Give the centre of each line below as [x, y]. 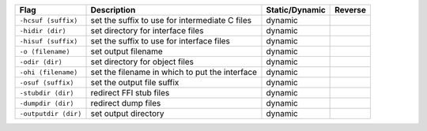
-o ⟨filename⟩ [45, 51]
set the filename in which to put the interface [174, 72]
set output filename [127, 51]
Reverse [351, 10]
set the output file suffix [135, 82]
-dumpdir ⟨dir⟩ [47, 103]
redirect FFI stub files [130, 93]
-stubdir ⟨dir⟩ [47, 93]
